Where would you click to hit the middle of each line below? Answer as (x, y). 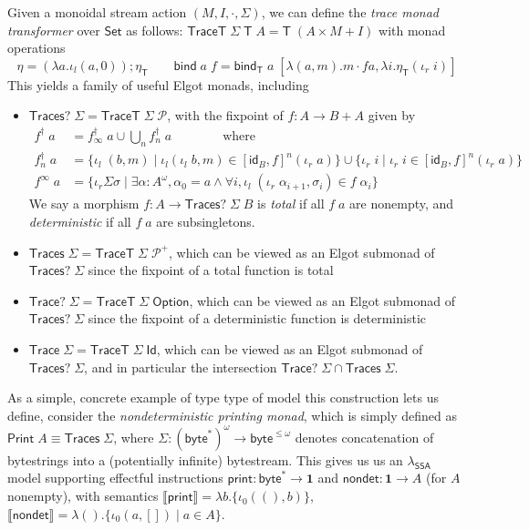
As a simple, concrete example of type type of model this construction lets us (223, 397)
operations (36, 48)
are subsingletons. (206, 222)
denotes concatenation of (364, 437)
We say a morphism (84, 204)
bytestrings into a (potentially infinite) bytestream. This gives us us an (205, 459)
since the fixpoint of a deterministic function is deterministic (257, 318)
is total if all (291, 204)
